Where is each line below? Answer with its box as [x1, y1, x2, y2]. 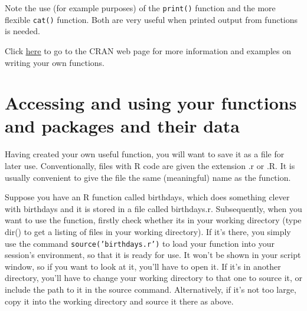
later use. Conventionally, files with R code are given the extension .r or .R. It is [5, 160, 295, 171]
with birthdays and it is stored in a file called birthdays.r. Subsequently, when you [5, 202, 302, 214]
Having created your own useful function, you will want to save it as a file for [5, 148, 285, 160]
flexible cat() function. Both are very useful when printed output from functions [5, 13, 298, 25]
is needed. [5, 25, 40, 37]
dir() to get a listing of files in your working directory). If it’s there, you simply [5, 225, 291, 237]
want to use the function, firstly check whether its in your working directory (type [5, 214, 302, 226]
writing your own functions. [5, 56, 104, 68]
